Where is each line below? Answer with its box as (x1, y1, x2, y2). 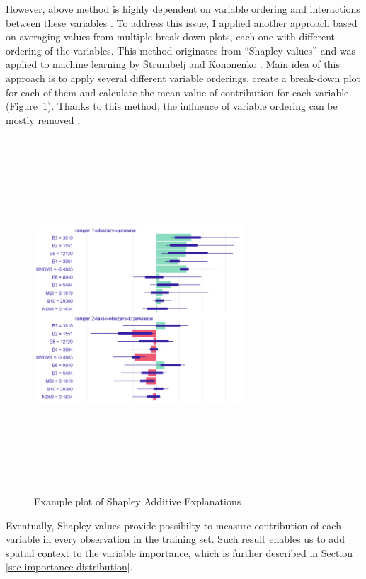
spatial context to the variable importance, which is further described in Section (6, 545, 353, 560)
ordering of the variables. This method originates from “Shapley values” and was (6, 43, 356, 57)
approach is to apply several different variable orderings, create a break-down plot (6, 70, 361, 85)
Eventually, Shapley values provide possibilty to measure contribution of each (6, 517, 341, 532)
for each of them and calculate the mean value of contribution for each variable (6, 84, 349, 99)
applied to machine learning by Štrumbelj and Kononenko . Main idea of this (6, 57, 340, 72)
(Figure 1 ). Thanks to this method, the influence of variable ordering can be (6, 99, 338, 113)
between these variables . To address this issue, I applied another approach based (6, 15, 358, 30)
